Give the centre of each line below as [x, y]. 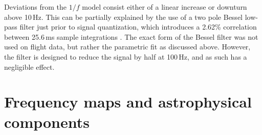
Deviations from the [36, 7]
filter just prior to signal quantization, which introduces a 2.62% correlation [138, 27]
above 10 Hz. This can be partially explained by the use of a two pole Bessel [123, 17]
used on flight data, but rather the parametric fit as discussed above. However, [127, 47]
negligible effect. [29, 66]
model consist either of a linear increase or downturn [165, 7]
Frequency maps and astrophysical [128, 102]
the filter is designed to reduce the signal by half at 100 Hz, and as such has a [126, 56]
